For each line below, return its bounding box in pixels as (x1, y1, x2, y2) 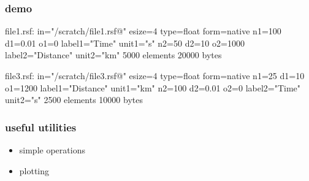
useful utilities (5, 119, 77, 134)
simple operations (19, 144, 85, 156)
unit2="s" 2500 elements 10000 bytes (5, 93, 143, 106)
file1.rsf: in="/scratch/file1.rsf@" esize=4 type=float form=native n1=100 (5, 25, 281, 37)
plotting (19, 164, 50, 177)
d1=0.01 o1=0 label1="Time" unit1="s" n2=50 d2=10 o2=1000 (5, 36, 245, 49)
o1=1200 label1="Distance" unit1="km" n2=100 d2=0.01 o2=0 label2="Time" (5, 81, 301, 94)
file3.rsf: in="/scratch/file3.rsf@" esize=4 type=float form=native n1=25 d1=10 (5, 69, 305, 82)
